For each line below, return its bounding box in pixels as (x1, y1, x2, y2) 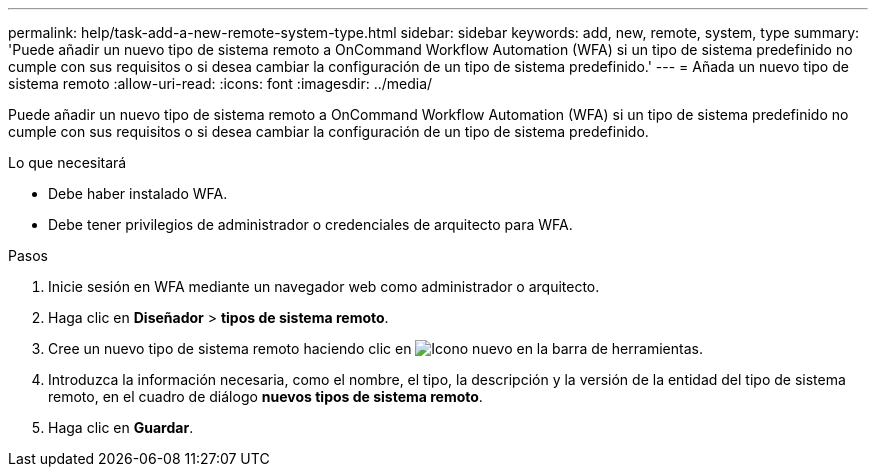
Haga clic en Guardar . (48, 419, 194, 436)
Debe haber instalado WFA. (48, 185, 228, 202)
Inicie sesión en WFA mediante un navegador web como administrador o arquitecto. (48, 278, 600, 295)
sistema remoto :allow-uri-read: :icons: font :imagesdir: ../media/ (8, 75, 433, 92)
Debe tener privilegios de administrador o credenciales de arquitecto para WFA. (48, 216, 573, 233)
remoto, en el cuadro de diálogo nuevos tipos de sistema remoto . (48, 388, 483, 405)
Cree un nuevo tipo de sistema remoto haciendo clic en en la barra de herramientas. (48, 340, 703, 357)
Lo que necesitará (8, 154, 127, 171)
